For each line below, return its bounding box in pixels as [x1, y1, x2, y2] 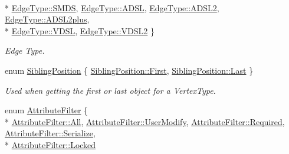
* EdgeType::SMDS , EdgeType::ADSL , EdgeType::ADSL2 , [5, 1, 219, 14]
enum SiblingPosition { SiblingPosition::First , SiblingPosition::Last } [5, 64, 254, 76]
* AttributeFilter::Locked [5, 138, 96, 150]
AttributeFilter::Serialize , [5, 127, 96, 139]
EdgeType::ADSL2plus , [5, 13, 90, 25]
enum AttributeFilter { [5, 104, 88, 116]
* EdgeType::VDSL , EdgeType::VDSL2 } [5, 24, 155, 37]
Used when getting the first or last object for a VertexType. [5, 84, 216, 96]
